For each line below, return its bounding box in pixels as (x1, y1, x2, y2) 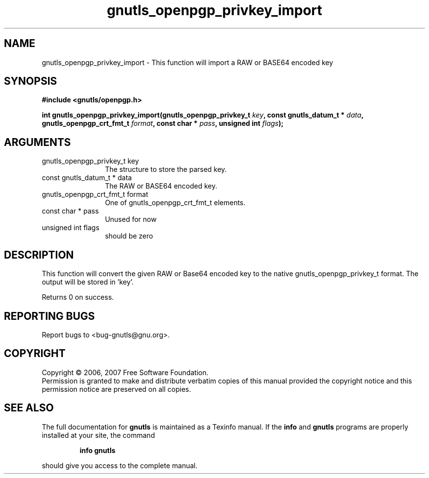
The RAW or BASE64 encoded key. (105, 182, 217, 191)
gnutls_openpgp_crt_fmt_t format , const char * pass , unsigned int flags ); (42, 119, 284, 128)
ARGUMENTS (4, 136, 71, 148)
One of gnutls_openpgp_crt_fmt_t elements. (105, 198, 246, 207)
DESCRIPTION (4, 248, 74, 261)
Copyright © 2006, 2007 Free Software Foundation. (42, 368, 209, 377)
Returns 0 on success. (42, 293, 114, 302)
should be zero (105, 232, 153, 240)
